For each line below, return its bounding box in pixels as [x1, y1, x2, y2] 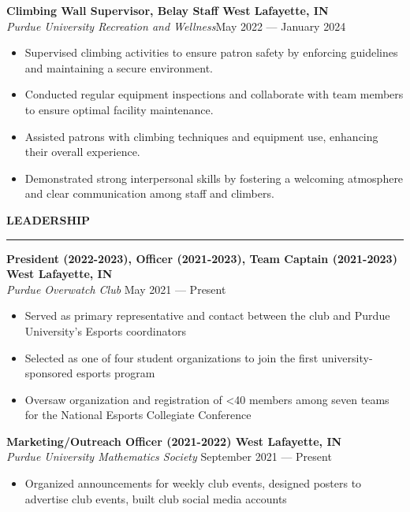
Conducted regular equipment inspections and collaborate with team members [24, 86, 404, 102]
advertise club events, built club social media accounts [24, 490, 287, 506]
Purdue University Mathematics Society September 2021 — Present [6, 448, 332, 465]
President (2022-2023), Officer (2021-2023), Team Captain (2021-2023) [6, 250, 397, 266]
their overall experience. [24, 143, 140, 160]
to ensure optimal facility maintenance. [24, 101, 214, 117]
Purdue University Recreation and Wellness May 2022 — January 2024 [6, 17, 346, 34]
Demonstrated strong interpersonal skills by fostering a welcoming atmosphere [24, 169, 404, 186]
